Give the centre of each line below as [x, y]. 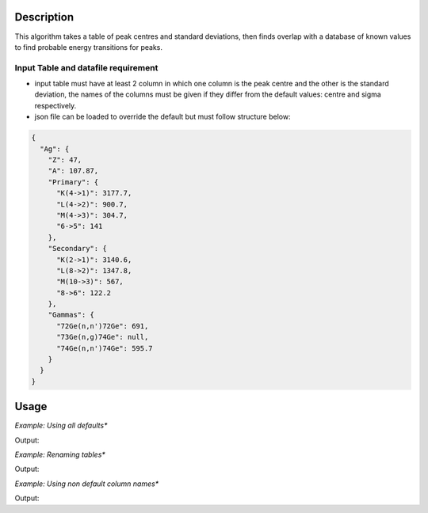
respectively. [55, 105]
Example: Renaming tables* [60, 454]
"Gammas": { [71, 315]
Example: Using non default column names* [87, 484]
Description [44, 17]
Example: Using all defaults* [61, 426]
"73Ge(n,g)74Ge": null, [103, 337]
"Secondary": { [77, 249]
